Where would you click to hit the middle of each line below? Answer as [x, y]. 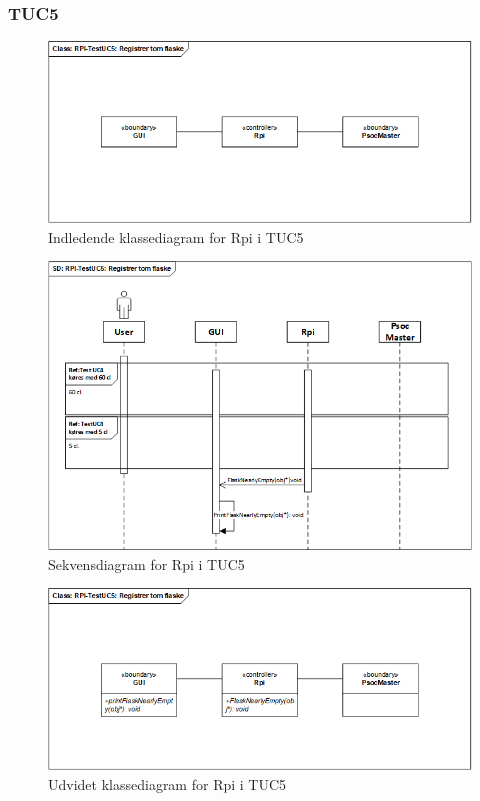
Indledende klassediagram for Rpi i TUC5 [176, 236]
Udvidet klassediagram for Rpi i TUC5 [167, 783]
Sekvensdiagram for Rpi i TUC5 [146, 563]
